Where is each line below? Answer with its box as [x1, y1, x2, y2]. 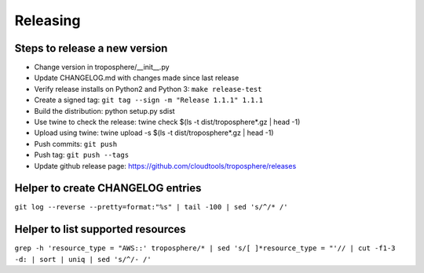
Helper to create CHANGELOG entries [14, 181, 202, 195]
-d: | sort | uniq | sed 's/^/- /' [14, 255, 152, 264]
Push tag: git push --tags [34, 150, 130, 160]
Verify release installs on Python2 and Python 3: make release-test [34, 84, 262, 93]
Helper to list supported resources [14, 223, 186, 236]
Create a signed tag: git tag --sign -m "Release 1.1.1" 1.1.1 [34, 95, 263, 105]
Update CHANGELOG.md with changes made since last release [34, 73, 239, 82]
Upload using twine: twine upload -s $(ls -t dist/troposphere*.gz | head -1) [34, 128, 274, 137]
